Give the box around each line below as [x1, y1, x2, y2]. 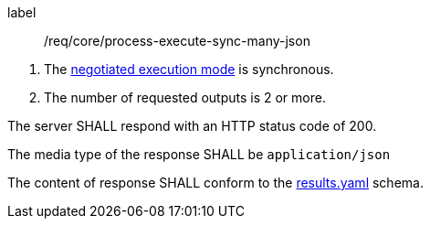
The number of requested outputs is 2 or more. [44, 90, 326, 105]
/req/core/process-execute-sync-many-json [44, 33, 310, 48]
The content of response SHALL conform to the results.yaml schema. [7, 175, 424, 190]
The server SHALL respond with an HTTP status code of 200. [7, 118, 377, 134]
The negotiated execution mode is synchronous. [44, 61, 334, 77]
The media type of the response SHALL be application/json [7, 146, 391, 162]
